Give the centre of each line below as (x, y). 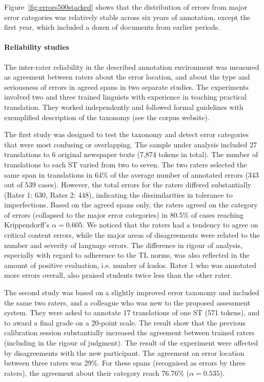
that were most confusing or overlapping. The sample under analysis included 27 (130, 144)
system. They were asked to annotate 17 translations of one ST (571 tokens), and (132, 312)
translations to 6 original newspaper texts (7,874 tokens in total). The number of (131, 154)
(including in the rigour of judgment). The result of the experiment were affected (131, 343)
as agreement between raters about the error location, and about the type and (127, 77)
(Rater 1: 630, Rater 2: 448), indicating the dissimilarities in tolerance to (118, 194)
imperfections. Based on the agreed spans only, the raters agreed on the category (131, 205)
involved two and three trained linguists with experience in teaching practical (126, 97)
